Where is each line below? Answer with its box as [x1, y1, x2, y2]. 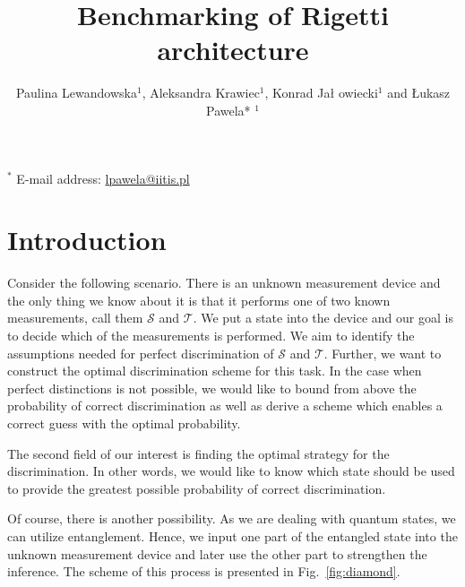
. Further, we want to [323, 343, 442, 362]
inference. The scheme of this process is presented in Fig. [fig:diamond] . [7, 562, 400, 581]
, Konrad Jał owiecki [264, 83, 378, 102]
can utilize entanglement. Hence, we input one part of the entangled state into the [7, 526, 458, 545]
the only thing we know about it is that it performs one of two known [7, 290, 391, 309]
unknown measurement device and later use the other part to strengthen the [7, 544, 427, 563]
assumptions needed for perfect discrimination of [7, 343, 274, 362]
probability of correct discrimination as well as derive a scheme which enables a [7, 396, 443, 415]
